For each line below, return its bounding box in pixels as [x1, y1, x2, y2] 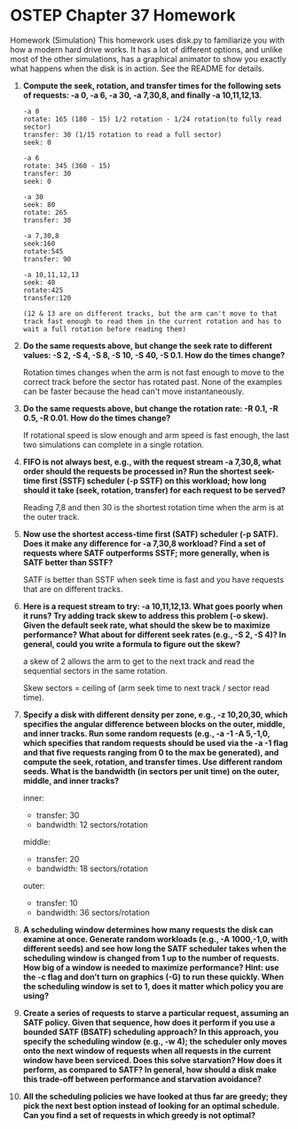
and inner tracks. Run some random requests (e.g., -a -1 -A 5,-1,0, [22, 728, 271, 739]
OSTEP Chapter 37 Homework [10, 5, 236, 26]
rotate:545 [22, 246, 64, 256]
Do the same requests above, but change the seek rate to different [22, 340, 273, 351]
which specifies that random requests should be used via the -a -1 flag [22, 737, 289, 748]
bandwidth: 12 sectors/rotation [35, 819, 149, 829]
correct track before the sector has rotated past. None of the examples [22, 376, 283, 387]
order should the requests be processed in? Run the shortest [22, 466, 252, 476]
